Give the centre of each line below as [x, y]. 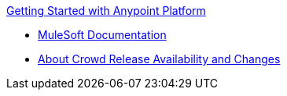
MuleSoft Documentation [102, 35]
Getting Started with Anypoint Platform [106, 11]
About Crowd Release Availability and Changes [159, 59]
